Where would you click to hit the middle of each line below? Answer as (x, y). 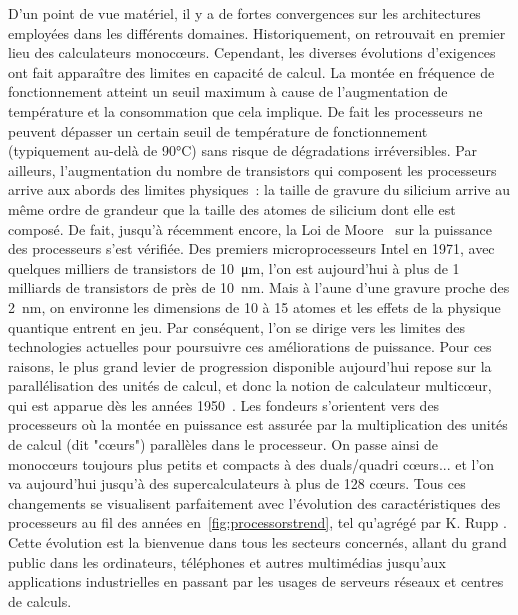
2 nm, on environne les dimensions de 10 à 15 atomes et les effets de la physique (254, 306)
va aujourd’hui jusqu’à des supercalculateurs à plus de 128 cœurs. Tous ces (237, 483)
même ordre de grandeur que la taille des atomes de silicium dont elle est (232, 208)
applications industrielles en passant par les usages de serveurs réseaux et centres (256, 581)
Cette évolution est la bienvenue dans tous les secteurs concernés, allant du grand (257, 542)
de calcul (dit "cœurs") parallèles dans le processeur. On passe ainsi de (223, 444)
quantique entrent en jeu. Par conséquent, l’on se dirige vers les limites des (236, 326)
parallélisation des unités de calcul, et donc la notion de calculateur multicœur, (250, 385)
